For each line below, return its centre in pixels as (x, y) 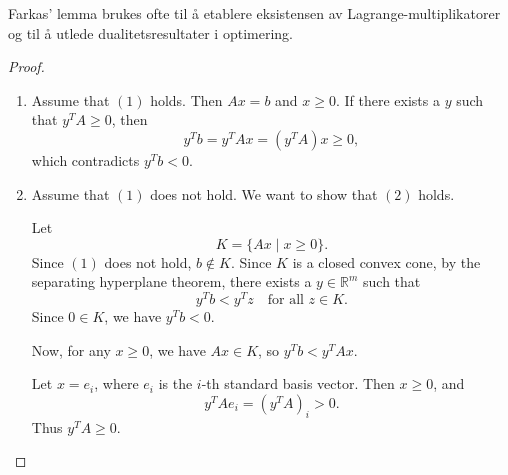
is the (175, 383)
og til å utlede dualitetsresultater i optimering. (150, 32)
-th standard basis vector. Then (298, 383)
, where (116, 383)
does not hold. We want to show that (264, 193)
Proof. (26, 66)
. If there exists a (387, 99)
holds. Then (186, 99)
